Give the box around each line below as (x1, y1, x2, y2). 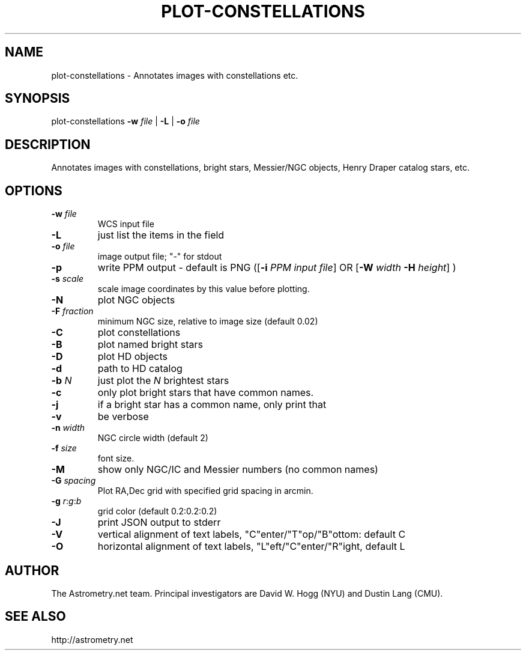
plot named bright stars (97, 338, 203, 351)
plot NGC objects (97, 294, 175, 306)
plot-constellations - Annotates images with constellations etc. (51, 70, 298, 81)
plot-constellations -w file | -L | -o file (51, 116, 200, 127)
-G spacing (51, 475, 96, 486)
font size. (97, 453, 135, 464)
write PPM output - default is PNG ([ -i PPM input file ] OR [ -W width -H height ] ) (97, 261, 456, 274)
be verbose (97, 410, 149, 423)
